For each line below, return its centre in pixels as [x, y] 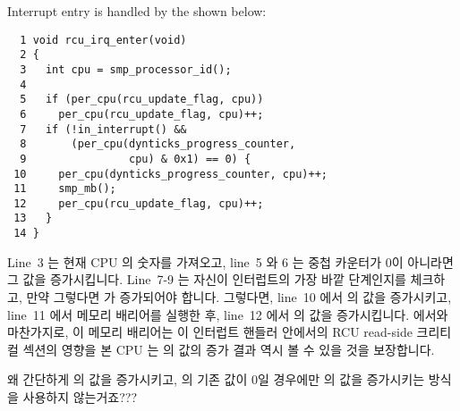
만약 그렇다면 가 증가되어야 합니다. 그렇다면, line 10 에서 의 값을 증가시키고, [239, 296]
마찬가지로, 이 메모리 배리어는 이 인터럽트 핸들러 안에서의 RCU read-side [210, 332]
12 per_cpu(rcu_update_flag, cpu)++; [139, 203]
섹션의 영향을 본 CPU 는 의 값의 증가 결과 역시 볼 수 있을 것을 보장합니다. [229, 349]
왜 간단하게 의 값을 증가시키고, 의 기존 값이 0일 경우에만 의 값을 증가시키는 [216, 379]
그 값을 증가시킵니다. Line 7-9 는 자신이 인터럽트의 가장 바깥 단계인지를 [207, 279]
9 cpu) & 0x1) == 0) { [136, 159]
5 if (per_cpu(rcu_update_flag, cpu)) [142, 100]
